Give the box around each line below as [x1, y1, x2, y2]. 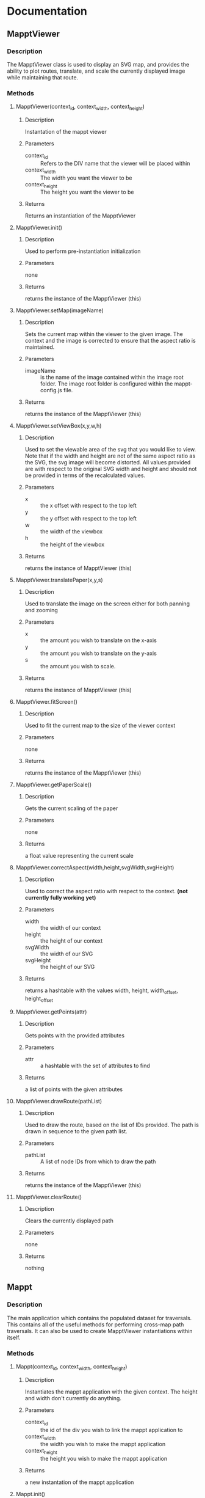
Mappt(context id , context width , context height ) [15, 1362, 128, 1372]
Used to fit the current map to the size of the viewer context [24, 722, 176, 729]
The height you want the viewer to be [40, 188, 134, 196]
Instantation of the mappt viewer [24, 128, 107, 135]
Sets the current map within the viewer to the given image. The [24, 331, 184, 338]
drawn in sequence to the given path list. [24, 1127, 128, 1134]
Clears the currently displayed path [24, 1217, 113, 1224]
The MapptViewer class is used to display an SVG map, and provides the [7, 60, 190, 68]
